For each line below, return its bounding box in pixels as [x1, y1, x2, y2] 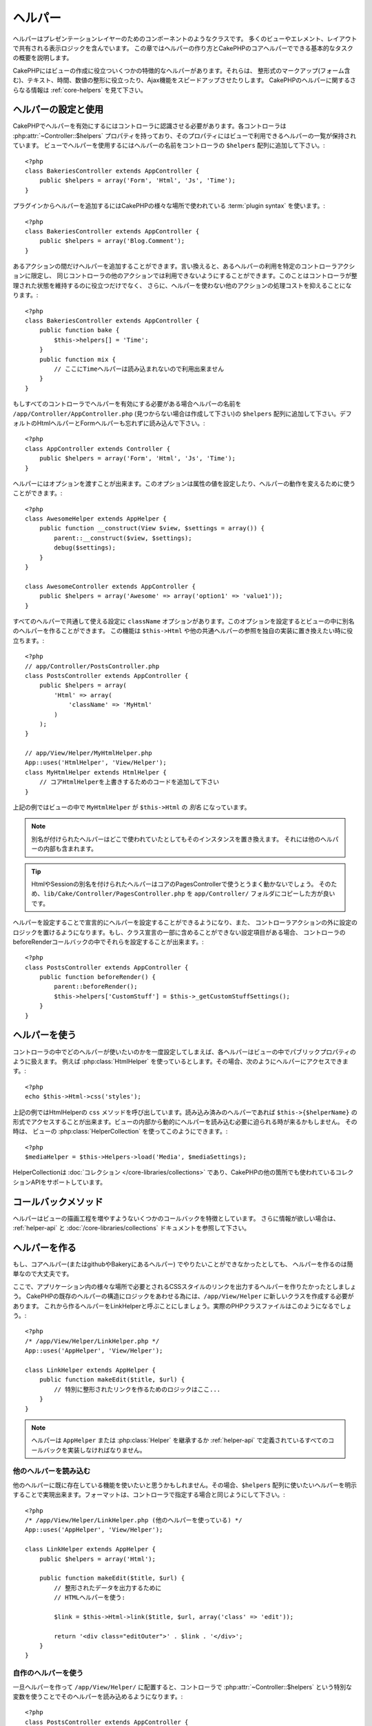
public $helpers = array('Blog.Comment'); [39, 237, 185, 245]
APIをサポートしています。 [30, 1178, 107, 1186]
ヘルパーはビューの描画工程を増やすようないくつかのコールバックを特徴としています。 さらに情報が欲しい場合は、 [12, 1214, 340, 1222]
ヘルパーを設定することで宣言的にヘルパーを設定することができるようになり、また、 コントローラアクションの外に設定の [12, 918, 358, 927]
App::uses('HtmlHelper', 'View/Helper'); [25, 759, 167, 766]
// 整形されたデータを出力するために [54, 1584, 162, 1591]
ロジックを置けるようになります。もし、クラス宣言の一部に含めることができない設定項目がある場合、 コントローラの [12, 928, 346, 936]
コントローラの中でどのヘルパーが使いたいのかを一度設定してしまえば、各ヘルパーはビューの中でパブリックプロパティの [12, 1047, 356, 1056]
